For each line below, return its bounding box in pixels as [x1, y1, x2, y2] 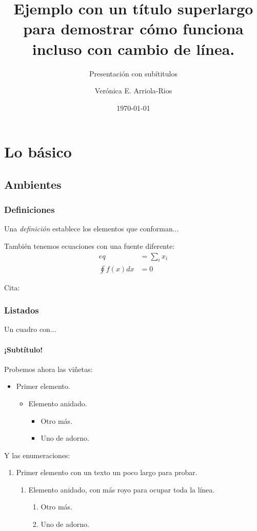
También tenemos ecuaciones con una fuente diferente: [4, 241, 175, 251]
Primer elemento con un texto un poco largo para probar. [16, 467, 197, 478]
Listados [4, 304, 39, 317]
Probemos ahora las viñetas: [4, 363, 93, 374]
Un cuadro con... [4, 324, 56, 335]
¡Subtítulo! [4, 344, 43, 355]
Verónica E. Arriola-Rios [94, 85, 172, 96]
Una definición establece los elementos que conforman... [4, 223, 179, 234]
